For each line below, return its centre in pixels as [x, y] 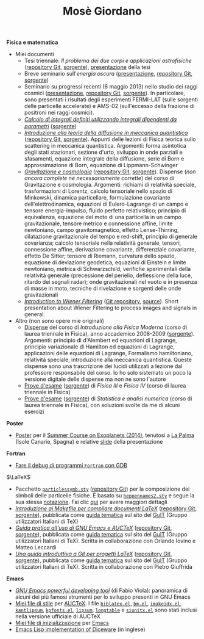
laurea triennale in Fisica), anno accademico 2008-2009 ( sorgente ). [109, 334]
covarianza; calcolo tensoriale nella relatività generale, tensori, [103, 243]
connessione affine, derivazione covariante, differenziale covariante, [110, 250]
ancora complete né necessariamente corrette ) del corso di [99, 178]
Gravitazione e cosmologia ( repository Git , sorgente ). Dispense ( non [110, 171]
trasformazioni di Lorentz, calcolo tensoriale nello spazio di [98, 191]
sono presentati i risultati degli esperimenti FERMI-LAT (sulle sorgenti [111, 99]
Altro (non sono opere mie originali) [60, 321]
